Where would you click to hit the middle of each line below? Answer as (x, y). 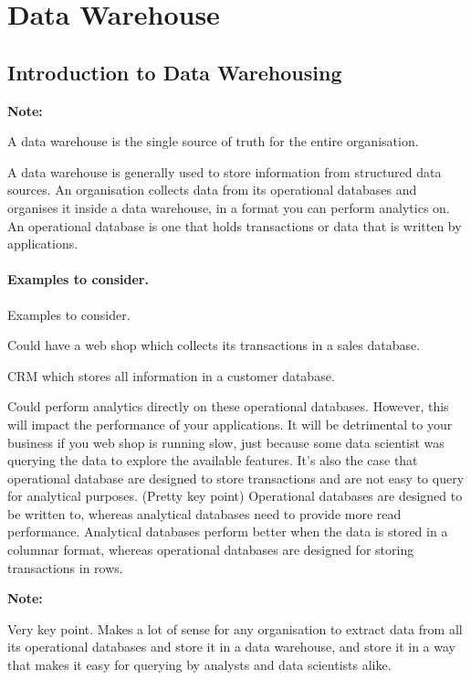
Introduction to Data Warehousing (175, 72)
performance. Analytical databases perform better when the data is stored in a (228, 531)
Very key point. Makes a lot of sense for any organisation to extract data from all (235, 628)
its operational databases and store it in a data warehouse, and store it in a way (231, 647)
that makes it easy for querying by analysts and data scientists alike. (199, 665)
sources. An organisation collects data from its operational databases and (212, 190)
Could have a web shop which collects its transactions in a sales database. (214, 345)
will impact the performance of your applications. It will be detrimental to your (230, 424)
